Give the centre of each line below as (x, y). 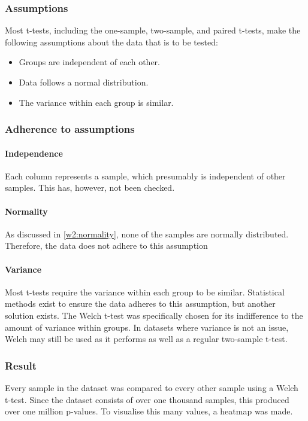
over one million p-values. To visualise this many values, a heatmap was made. (149, 411)
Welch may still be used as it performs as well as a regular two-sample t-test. (146, 339)
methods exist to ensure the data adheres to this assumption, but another (140, 303)
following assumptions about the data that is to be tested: (111, 42)
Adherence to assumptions (70, 129)
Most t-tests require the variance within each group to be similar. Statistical (145, 292)
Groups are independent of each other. (89, 62)
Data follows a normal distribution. (84, 82)
